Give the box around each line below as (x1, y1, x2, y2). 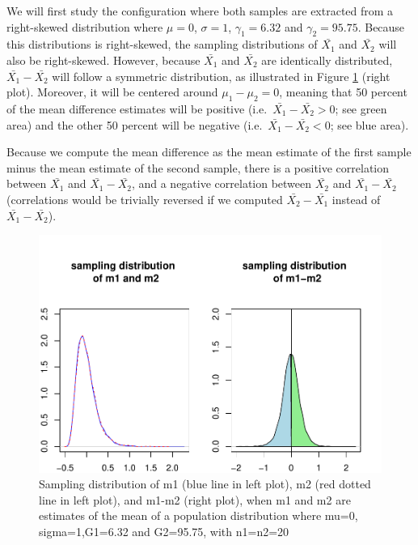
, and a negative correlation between (131, 175, 312, 192)
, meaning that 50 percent (279, 83, 407, 100)
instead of (331, 190, 381, 207)
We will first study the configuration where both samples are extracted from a (6, 2, 394, 19)
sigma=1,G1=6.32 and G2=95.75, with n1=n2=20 (39, 523, 289, 540)
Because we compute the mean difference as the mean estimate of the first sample (6, 143, 412, 160)
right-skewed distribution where (6, 18, 163, 35)
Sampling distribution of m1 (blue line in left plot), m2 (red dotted (39, 475, 371, 492)
